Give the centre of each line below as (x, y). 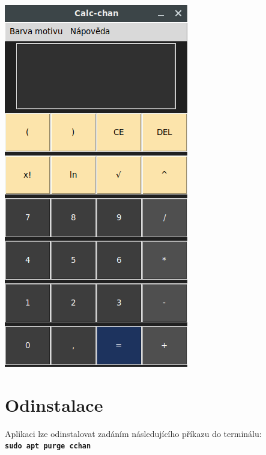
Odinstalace (54, 404)
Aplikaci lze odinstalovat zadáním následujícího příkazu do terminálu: (133, 433)
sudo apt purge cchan (48, 446)
